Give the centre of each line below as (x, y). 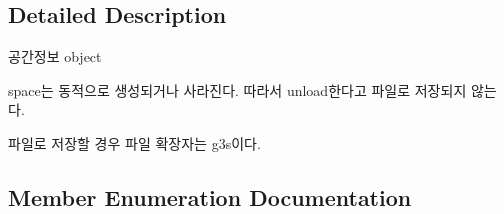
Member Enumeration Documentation (210, 196)
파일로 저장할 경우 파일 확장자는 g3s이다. (134, 142)
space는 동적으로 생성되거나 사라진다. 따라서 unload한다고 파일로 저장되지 (237, 89)
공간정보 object (55, 56)
